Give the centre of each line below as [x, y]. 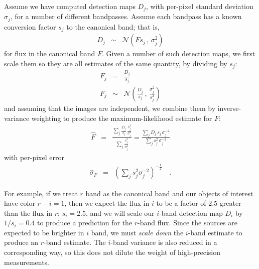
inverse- [229, 108]
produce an [21, 242]
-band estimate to [215, 232]
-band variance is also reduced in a [164, 242]
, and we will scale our [120, 213]
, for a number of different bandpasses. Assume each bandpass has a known [126, 16]
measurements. [27, 262]
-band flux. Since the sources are [188, 223]
